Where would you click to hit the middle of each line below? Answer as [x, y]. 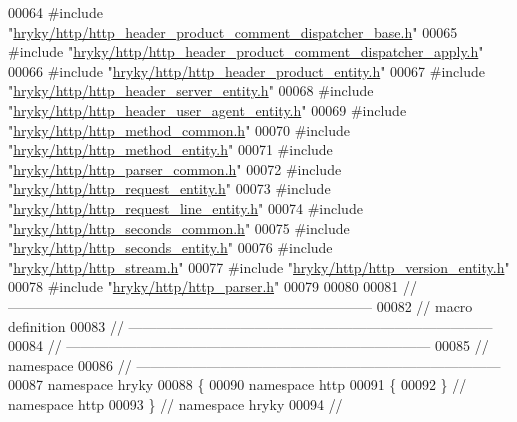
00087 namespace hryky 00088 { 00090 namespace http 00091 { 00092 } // [237, 384]
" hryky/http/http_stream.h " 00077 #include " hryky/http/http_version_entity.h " [259, 266]
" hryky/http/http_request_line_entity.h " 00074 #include [185, 207]
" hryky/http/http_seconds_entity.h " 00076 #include [170, 247]
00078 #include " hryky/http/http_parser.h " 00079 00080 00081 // [212, 286]
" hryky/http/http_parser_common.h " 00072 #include [175, 168]
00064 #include [55, 12]
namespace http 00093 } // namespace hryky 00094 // [175, 403]
